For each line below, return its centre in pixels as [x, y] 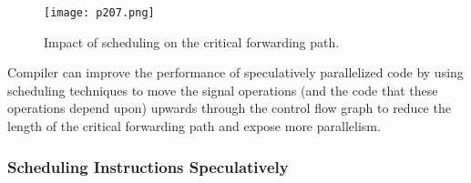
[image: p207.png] [99, 13]
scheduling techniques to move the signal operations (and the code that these [223, 90]
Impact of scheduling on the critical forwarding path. [192, 41]
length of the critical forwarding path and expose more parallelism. [194, 126]
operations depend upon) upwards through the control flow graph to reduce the [229, 108]
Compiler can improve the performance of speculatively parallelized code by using [235, 72]
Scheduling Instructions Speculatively [148, 166]
